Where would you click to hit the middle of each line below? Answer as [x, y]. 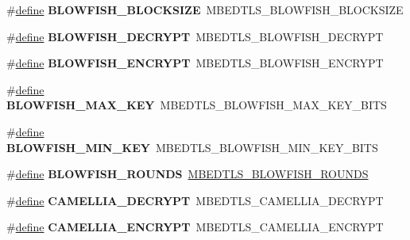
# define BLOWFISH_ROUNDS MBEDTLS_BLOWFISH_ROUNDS [188, 174]
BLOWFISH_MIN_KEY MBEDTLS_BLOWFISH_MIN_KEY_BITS [192, 147]
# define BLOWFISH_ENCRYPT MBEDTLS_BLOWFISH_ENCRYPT [195, 63]
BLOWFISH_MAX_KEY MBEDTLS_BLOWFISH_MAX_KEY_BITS [197, 105]
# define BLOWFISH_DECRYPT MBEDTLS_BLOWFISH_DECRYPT [195, 36]
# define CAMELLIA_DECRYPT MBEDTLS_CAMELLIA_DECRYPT [195, 200]
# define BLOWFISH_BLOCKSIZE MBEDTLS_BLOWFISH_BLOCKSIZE [205, 10]
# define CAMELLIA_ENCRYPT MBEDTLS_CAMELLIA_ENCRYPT [195, 227]
